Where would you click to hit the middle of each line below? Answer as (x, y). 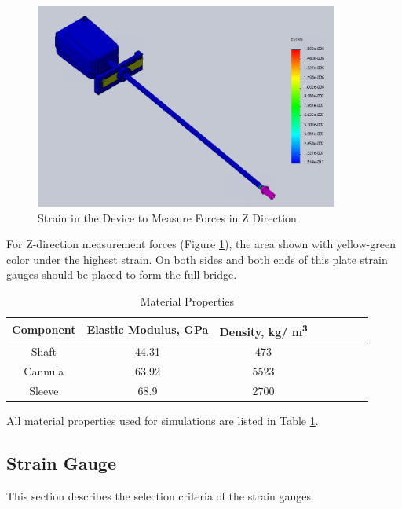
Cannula (44, 370)
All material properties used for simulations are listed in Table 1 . (163, 420)
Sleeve (44, 390)
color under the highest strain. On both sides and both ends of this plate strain (197, 259)
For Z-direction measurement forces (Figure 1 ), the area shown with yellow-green (201, 244)
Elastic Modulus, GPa (148, 330)
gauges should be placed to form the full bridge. (122, 275)
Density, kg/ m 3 (263, 330)
